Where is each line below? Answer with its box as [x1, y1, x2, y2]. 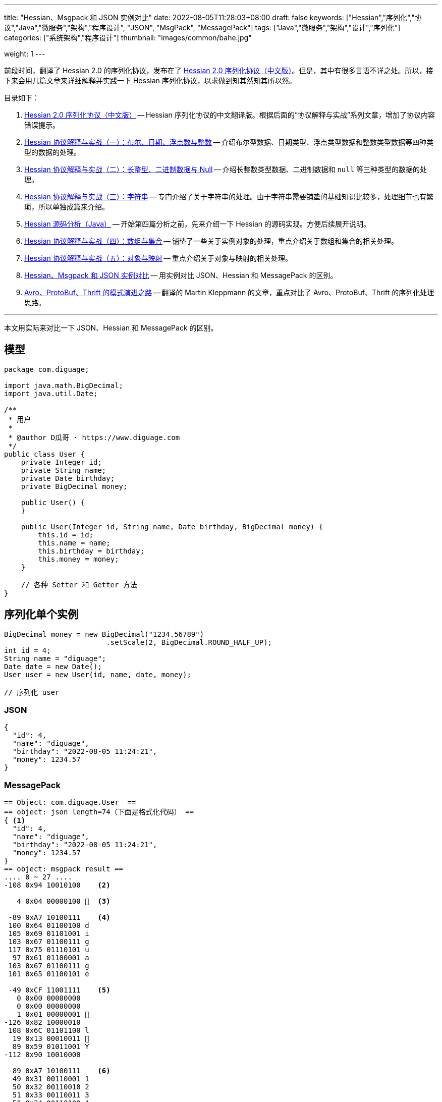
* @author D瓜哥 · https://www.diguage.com [8, 433, 180, 442]
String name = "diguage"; [4, 654, 106, 663]
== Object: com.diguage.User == [4, 798, 136, 807]
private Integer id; [21, 458, 102, 466]
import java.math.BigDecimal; [4, 381, 124, 390]
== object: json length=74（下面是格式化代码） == [4, 808, 194, 816]
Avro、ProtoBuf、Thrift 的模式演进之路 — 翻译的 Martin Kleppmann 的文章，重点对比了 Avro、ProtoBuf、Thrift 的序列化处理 [24, 288, 434, 297]
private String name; [21, 466, 106, 474]
